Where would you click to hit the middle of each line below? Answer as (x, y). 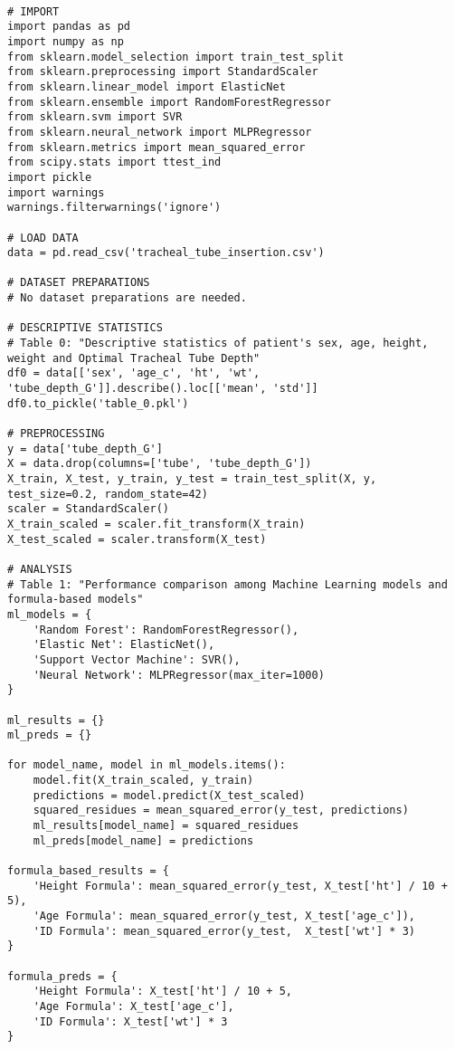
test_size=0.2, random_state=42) (108, 494)
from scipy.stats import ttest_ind (114, 162)
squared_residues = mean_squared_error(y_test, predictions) (221, 811)
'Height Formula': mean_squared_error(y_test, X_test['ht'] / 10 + (240, 886)
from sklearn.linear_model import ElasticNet (147, 86)
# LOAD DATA (43, 238)
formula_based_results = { (88, 871)
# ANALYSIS (40, 569)
